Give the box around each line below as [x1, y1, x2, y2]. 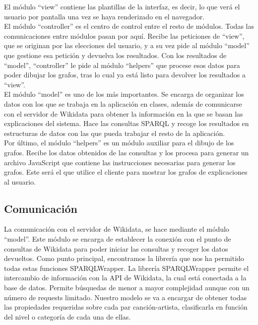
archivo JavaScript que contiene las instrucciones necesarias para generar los [4, 157, 236, 167]
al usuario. [4, 176, 36, 187]
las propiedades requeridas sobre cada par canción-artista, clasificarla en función [4, 302, 248, 312]
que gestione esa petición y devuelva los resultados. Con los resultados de [4, 50, 227, 60]
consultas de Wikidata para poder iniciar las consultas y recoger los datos [4, 243, 228, 254]
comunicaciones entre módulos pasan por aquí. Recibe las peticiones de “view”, [4, 30, 245, 41]
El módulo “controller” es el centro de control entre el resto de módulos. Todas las [4, 21, 254, 31]
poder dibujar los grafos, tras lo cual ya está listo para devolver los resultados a [4, 69, 246, 80]
